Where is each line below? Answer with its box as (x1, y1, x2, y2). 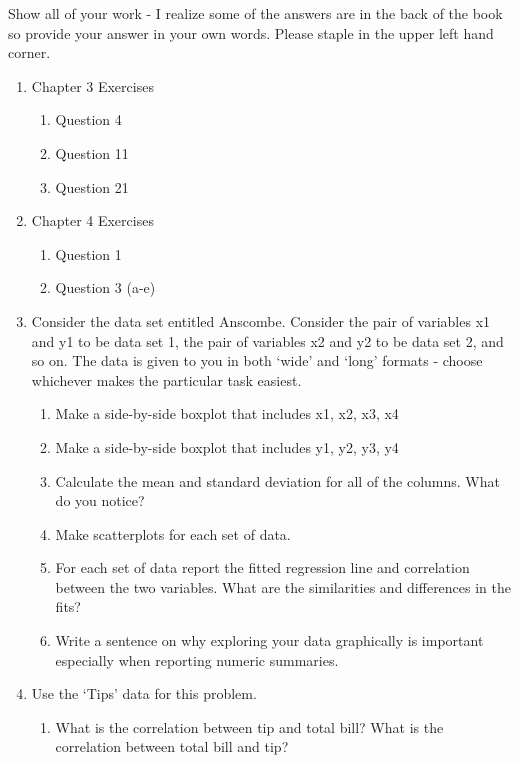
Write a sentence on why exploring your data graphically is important (55, 630, 484, 651)
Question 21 (55, 176, 129, 197)
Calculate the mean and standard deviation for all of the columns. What (55, 470, 500, 491)
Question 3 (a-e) (55, 277, 156, 298)
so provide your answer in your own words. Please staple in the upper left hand (8, 22, 494, 43)
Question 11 (55, 142, 129, 163)
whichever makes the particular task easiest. (31, 369, 302, 390)
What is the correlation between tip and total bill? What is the (55, 716, 444, 737)
